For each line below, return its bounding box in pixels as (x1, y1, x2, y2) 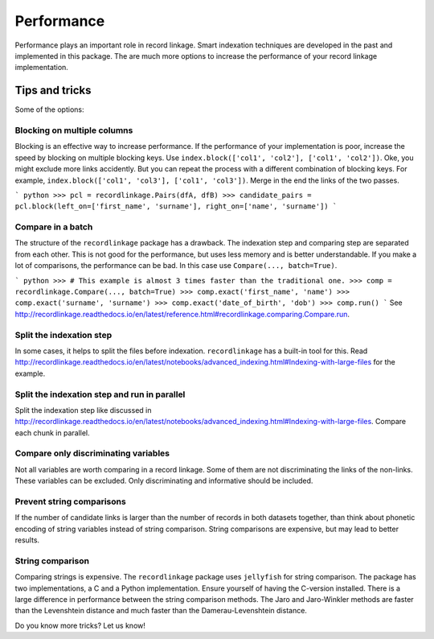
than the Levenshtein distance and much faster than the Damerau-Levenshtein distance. (14, 606, 307, 616)
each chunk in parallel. (14, 427, 90, 438)
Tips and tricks (14, 84, 92, 97)
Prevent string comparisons (14, 496, 126, 507)
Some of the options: (14, 105, 84, 114)
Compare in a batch (14, 221, 93, 233)
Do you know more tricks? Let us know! (14, 620, 146, 630)
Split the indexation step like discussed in (14, 405, 152, 414)
